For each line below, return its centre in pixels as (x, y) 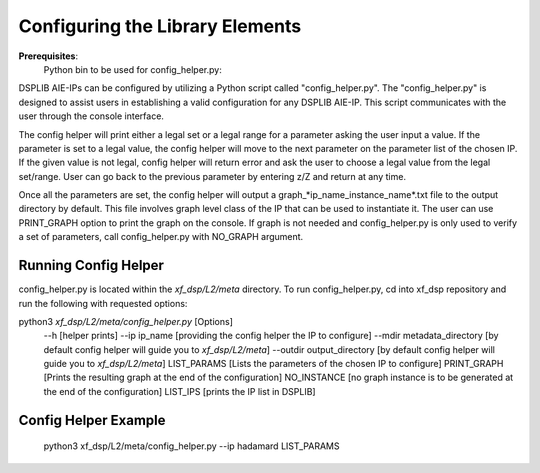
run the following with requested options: (103, 303)
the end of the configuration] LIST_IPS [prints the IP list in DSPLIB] (179, 391)
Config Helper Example (92, 420)
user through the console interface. (91, 116)
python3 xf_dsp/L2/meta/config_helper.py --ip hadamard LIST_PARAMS (191, 446)
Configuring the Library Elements (160, 26)
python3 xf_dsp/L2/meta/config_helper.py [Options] (126, 321)
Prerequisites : (48, 56)
